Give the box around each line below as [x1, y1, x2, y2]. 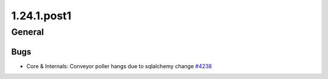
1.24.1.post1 [11, 9, 72, 22]
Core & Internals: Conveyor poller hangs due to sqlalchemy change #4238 [26, 62, 213, 69]
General [11, 27, 44, 37]
